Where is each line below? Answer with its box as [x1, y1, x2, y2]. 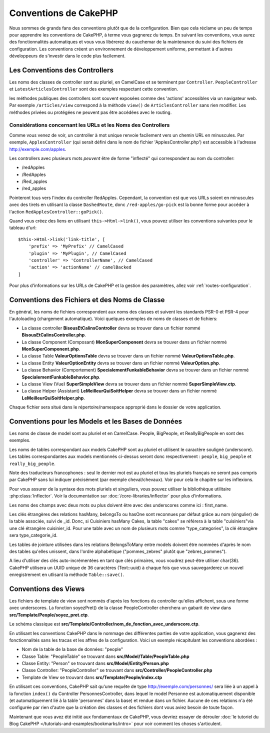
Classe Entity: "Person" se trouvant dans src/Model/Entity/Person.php [21, 660, 169, 666]
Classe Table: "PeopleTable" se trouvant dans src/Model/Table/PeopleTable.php [21, 653, 189, 659]
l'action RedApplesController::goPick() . [9, 208, 103, 214]
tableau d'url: [9, 225, 37, 231]
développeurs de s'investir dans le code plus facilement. [9, 53, 126, 59]
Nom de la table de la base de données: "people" [21, 646, 123, 652]
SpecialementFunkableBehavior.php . [21, 374, 100, 380]
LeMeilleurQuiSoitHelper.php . [21, 395, 85, 401]
